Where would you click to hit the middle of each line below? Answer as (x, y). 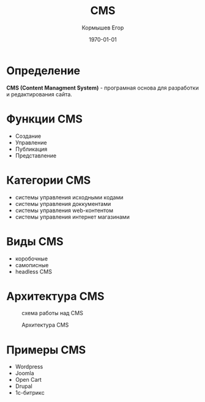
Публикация (31, 149)
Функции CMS (44, 119)
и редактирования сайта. (39, 94)
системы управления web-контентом (64, 210)
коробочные (31, 259)
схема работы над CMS (53, 313)
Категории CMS (49, 180)
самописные (32, 265)
